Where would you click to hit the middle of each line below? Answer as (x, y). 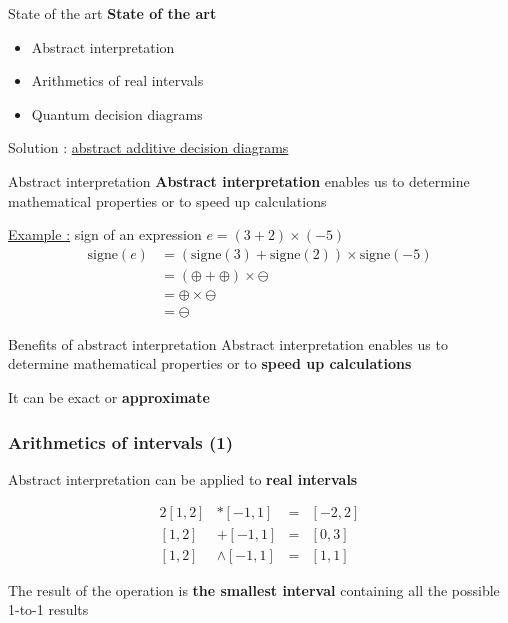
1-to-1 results (48, 609)
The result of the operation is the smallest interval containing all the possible (254, 589)
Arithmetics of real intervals (117, 80)
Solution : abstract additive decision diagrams (148, 147)
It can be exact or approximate (109, 397)
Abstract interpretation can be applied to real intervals (183, 478)
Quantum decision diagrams (117, 113)
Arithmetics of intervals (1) (121, 441)
